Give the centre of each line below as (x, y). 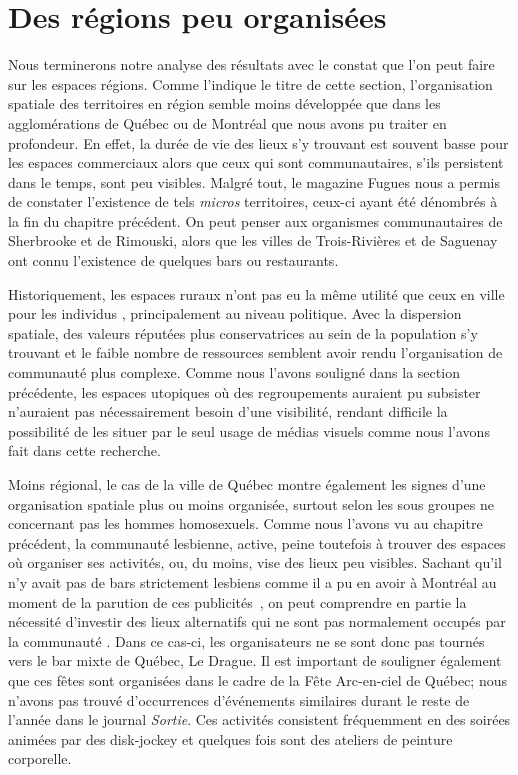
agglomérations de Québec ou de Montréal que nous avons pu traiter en (227, 122)
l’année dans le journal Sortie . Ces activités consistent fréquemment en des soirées (259, 719)
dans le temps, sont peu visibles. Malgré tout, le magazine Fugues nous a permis (254, 181)
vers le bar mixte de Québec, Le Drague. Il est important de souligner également (255, 660)
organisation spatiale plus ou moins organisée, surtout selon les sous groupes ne (251, 503)
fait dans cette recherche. (84, 450)
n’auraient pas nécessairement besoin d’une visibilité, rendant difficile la (228, 411)
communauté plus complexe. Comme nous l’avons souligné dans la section (234, 372)
